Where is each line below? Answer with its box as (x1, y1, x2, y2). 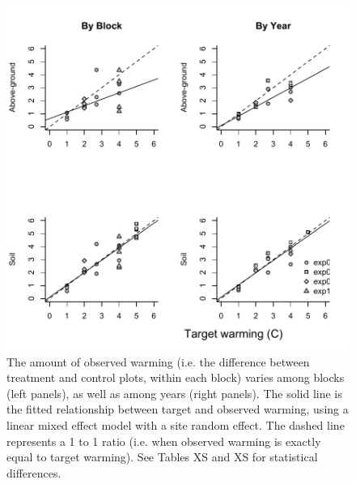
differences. (6, 464, 61, 481)
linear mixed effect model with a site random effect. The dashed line (6, 416, 345, 433)
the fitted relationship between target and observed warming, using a (6, 400, 349, 418)
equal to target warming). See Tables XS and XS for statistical (6, 448, 318, 465)
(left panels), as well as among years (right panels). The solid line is (6, 384, 342, 401)
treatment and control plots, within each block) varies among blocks (6, 369, 345, 386)
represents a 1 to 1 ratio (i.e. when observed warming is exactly (6, 432, 321, 449)
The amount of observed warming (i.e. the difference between (6, 353, 310, 370)
